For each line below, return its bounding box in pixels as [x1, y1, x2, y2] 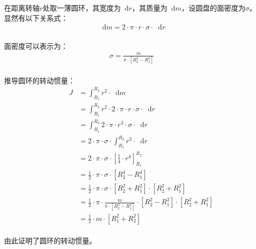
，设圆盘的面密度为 [181, 3, 246, 13]
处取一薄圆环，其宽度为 [43, 3, 121, 13]
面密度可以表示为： [4, 40, 68, 51]
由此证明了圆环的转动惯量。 [4, 235, 96, 246]
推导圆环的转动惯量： [4, 75, 75, 85]
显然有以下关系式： [4, 12, 68, 23]
